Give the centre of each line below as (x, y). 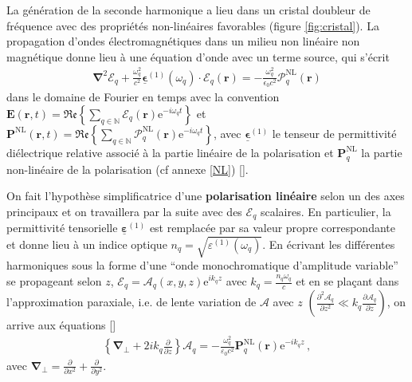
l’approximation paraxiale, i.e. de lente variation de (131, 302)
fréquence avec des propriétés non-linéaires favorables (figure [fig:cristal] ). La (193, 25)
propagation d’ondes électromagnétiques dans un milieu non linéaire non (183, 41)
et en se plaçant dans (347, 281)
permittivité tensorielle (62, 228)
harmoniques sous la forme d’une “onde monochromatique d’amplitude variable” (202, 265)
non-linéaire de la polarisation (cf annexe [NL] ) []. (128, 169)
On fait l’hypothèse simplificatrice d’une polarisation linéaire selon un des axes (206, 196)
